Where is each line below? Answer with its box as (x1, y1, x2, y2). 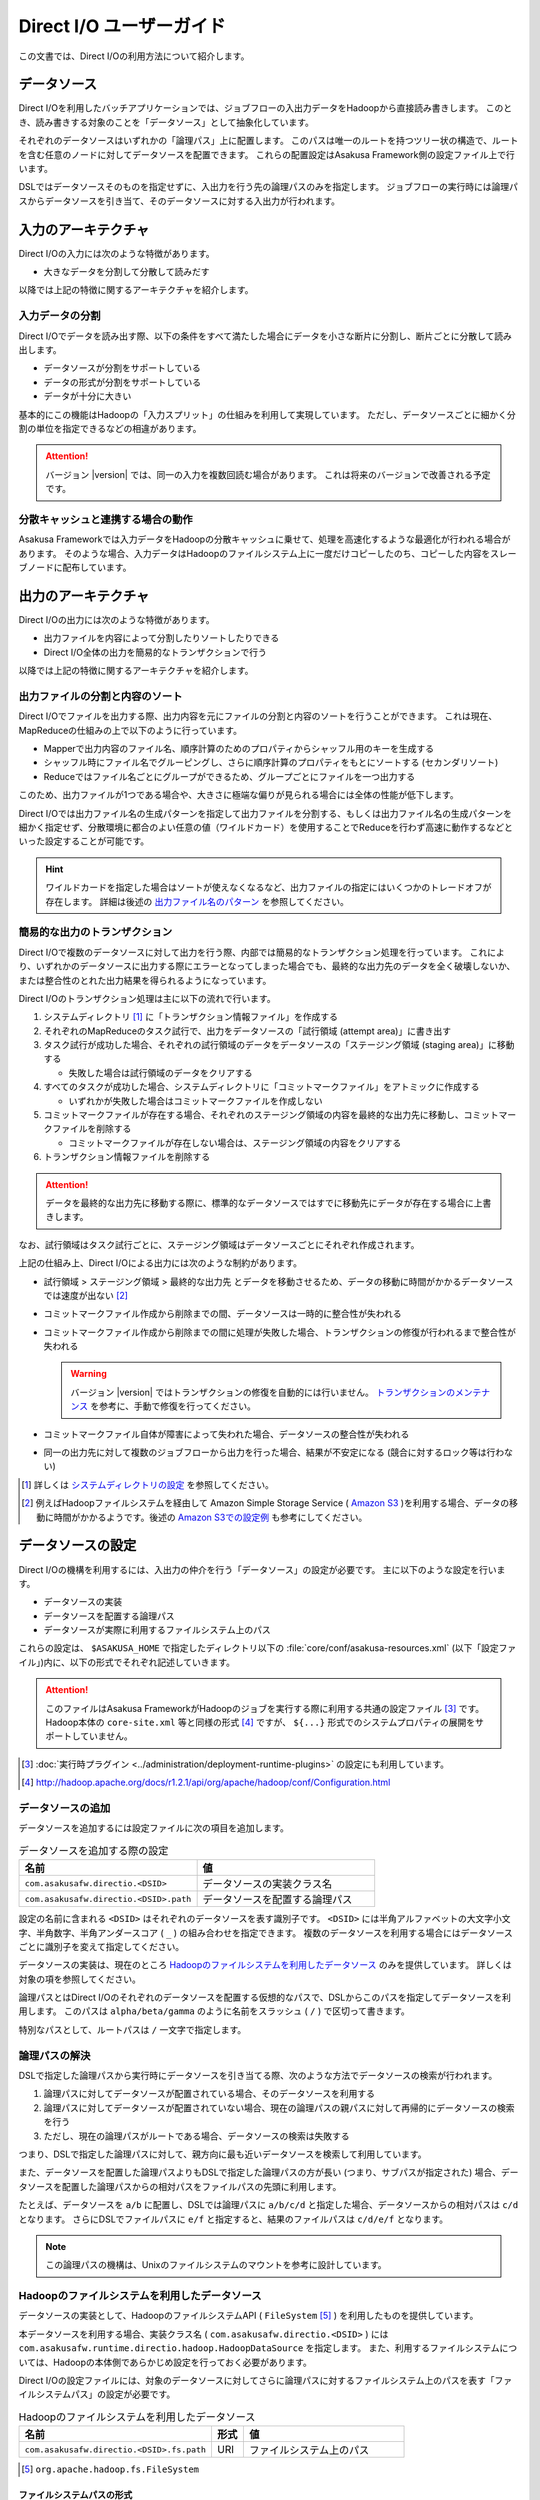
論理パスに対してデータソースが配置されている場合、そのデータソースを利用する (43, 2088, 375, 2100)
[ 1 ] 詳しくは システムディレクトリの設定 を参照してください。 (21, 1478, 275, 1490)
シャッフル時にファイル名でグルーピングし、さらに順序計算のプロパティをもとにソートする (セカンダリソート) (43, 756, 499, 769)
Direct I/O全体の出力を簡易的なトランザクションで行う (43, 646, 267, 658)
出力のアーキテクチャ (18, 587, 150, 604)
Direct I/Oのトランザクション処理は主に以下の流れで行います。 (18, 992, 276, 1004)
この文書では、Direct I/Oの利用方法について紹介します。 (18, 50, 250, 62)
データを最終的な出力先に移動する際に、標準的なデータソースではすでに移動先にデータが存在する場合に (45, 1196, 475, 1209)
